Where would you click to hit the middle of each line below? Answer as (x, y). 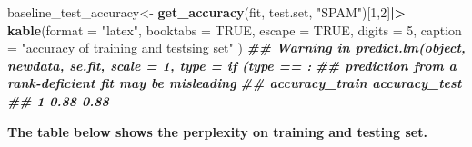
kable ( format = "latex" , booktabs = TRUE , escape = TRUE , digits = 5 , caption (235, 29)
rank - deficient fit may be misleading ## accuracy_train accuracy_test (235, 83)
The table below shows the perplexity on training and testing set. (217, 131)
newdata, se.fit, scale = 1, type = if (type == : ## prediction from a (232, 65)
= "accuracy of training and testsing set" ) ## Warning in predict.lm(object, (236, 48)
